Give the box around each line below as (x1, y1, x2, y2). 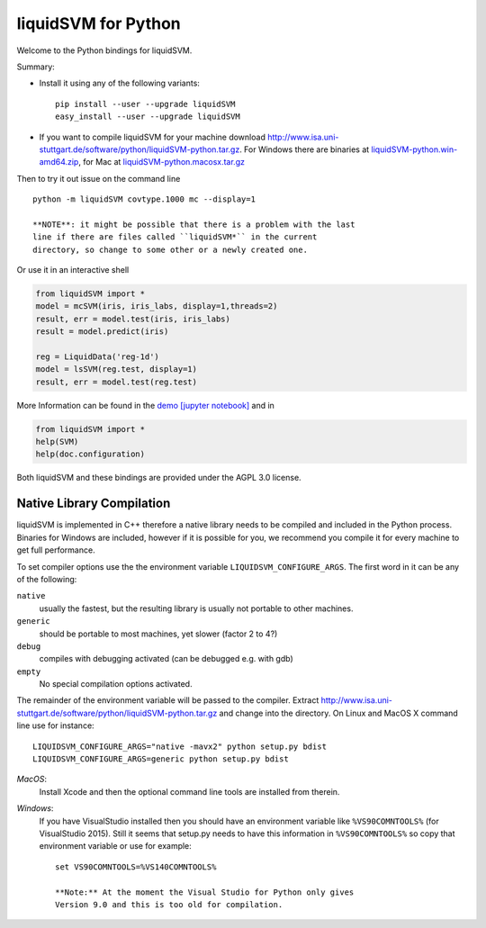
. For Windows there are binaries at (238, 144, 370, 155)
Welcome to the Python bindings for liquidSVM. (16, 45, 193, 56)
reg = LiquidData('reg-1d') (35, 351, 159, 362)
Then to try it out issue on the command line (16, 173, 181, 184)
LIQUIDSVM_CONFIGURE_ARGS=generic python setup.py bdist (32, 754, 290, 764)
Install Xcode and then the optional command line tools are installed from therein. (39, 786, 340, 797)
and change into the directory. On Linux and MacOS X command (219, 707, 458, 718)
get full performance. (16, 545, 95, 555)
